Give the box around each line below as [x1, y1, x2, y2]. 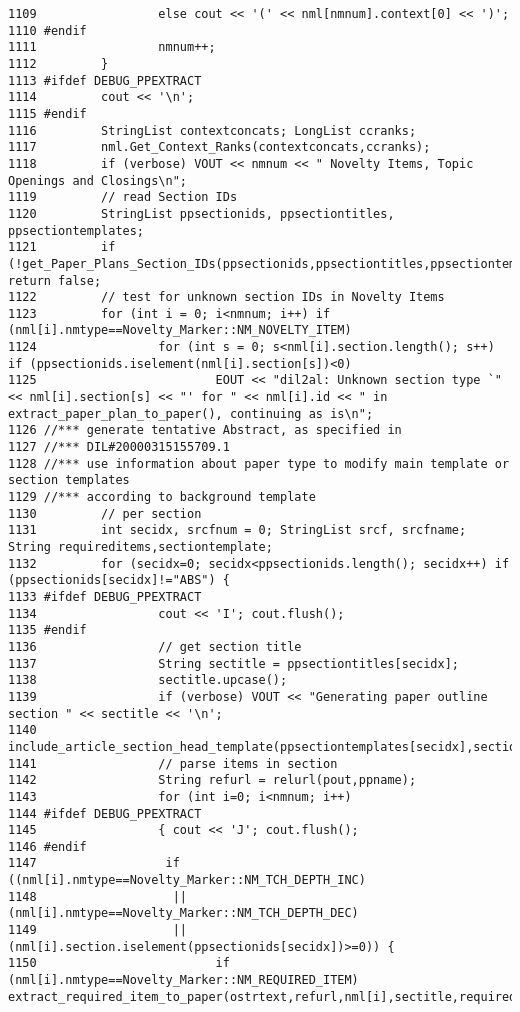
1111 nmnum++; [8, 40, 216, 55]
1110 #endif [8, 23, 87, 38]
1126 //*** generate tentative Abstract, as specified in [8, 423, 402, 438]
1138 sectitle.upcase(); [8, 673, 288, 688]
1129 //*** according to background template [8, 490, 316, 505]
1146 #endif [8, 839, 87, 854]
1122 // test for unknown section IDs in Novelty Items [8, 290, 445, 305]
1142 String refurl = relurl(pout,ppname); [8, 773, 417, 788]
